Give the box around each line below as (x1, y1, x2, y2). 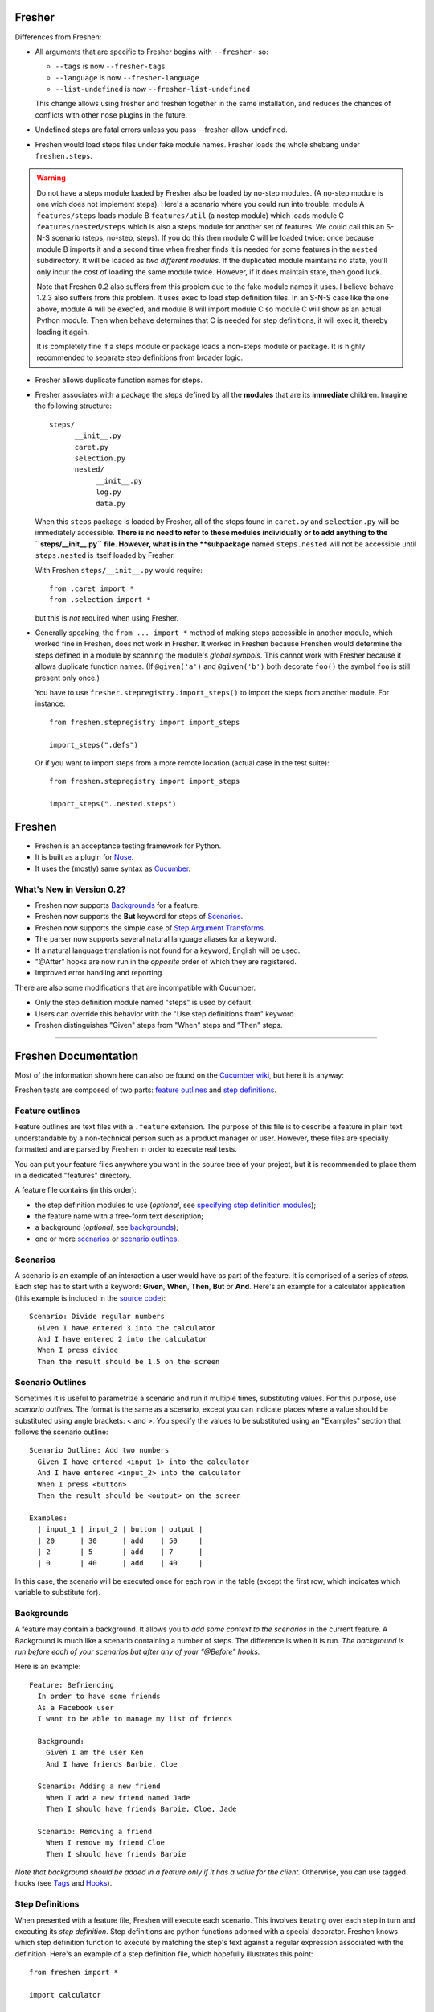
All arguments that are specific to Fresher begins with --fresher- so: (35, 47, 268, 56)
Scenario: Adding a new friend (37, 1782, 161, 1791)
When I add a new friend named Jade (45, 1793, 190, 1802)
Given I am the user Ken (45, 1748, 144, 1758)
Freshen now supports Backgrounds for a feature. (35, 901, 200, 909)
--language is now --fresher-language (55, 72, 200, 82)
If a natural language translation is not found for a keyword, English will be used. (35, 946, 301, 955)
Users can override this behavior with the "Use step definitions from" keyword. (35, 1008, 297, 1018)
